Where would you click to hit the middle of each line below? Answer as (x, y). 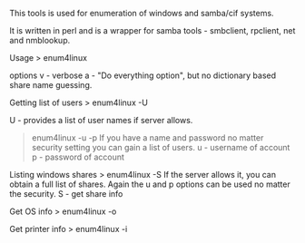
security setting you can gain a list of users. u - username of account (161, 147)
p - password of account (78, 157)
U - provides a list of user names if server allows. (101, 120)
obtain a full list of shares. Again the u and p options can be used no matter (150, 184)
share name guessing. (51, 85)
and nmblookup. (40, 40)
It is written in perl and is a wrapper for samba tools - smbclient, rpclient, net (152, 30)
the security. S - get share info (66, 194)
